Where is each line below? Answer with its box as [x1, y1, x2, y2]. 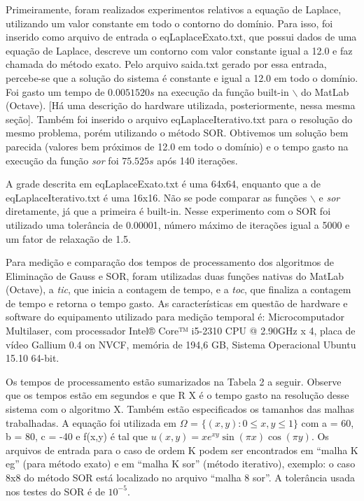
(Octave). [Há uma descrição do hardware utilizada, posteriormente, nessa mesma [6, 98, 356, 113]
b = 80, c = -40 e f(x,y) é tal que [6, 429, 148, 444]
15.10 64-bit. [6, 351, 59, 365]
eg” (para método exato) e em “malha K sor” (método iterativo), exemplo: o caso [6, 456, 356, 471]
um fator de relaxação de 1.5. [6, 231, 131, 246]
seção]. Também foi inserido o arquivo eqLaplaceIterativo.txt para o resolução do [6, 111, 353, 126]
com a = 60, [301, 415, 354, 430]
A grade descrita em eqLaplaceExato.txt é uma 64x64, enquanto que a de [6, 176, 321, 191]
